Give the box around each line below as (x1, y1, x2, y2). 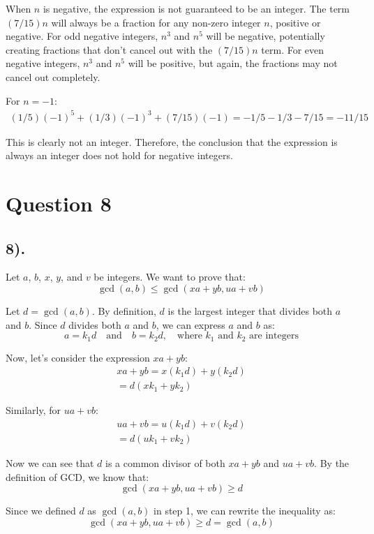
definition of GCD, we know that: (6, 469, 149, 484)
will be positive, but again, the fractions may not (128, 56, 338, 71)
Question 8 (6, 189, 112, 218)
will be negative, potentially (206, 29, 325, 43)
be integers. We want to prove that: (93, 269, 246, 284)
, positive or (269, 15, 321, 29)
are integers (249, 331, 299, 341)
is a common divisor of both (105, 456, 225, 470)
